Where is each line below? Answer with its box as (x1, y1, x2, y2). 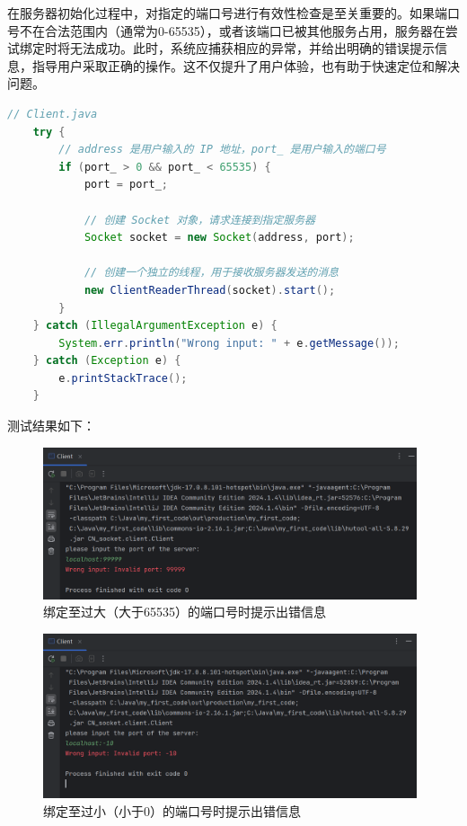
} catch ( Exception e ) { (32, 354, 181, 368)
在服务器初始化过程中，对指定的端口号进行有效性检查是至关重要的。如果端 (7, 4, 447, 22)
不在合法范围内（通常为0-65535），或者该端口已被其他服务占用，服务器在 (19, 21, 445, 40)
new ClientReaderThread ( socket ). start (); (84, 283, 336, 297)
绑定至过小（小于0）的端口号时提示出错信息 (43, 801, 301, 820)
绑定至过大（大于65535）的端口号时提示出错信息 (43, 602, 326, 621)
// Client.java (7, 107, 98, 120)
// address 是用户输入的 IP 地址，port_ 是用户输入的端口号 (58, 143, 386, 156)
